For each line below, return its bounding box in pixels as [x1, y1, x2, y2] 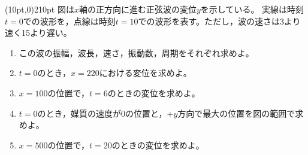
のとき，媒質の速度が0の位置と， [37, 107, 167, 119]
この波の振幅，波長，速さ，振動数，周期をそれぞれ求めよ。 [19, 46, 254, 59]
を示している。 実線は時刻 [200, 3, 304, 15]
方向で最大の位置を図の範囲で [177, 107, 295, 119]
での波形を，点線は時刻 [23, 14, 116, 27]
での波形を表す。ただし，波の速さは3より [138, 14, 301, 27]
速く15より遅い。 [5, 26, 72, 39]
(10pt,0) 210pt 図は [5, 3, 74, 15]
